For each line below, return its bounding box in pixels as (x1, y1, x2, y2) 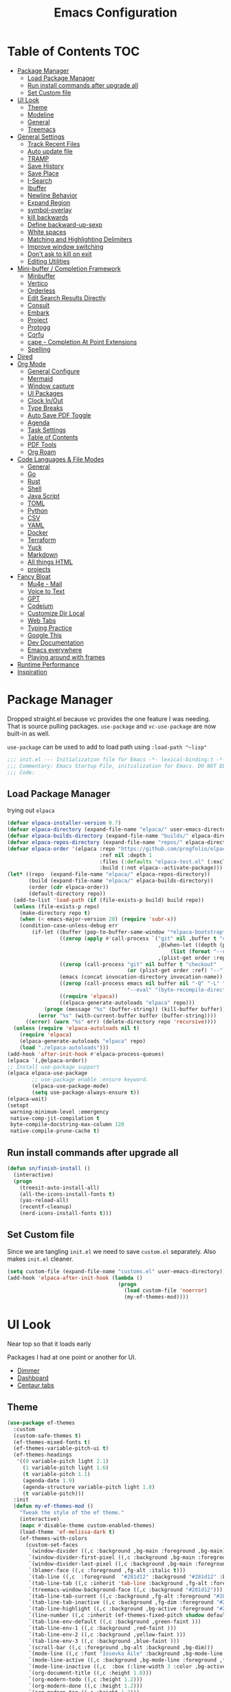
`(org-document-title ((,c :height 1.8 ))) (28, 1670, 153, 1677)
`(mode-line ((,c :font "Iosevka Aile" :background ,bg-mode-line (28, 1651, 223, 1657)
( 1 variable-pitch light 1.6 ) (22, 1464, 109, 1471)
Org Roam (27, 447, 56, 456)
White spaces (27, 228, 67, 236)
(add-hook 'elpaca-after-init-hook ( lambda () (7, 1275, 143, 1281)
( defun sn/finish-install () (7, 1165, 91, 1172)
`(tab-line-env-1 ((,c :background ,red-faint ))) (28, 1624, 177, 1631)
